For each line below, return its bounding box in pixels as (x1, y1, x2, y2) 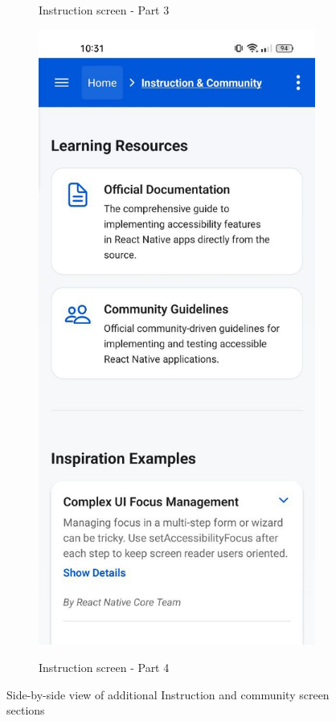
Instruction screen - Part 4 (39, 658, 170, 675)
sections (6, 702, 45, 719)
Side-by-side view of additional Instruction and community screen (6, 686, 330, 703)
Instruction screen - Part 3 (39, 2, 170, 18)
